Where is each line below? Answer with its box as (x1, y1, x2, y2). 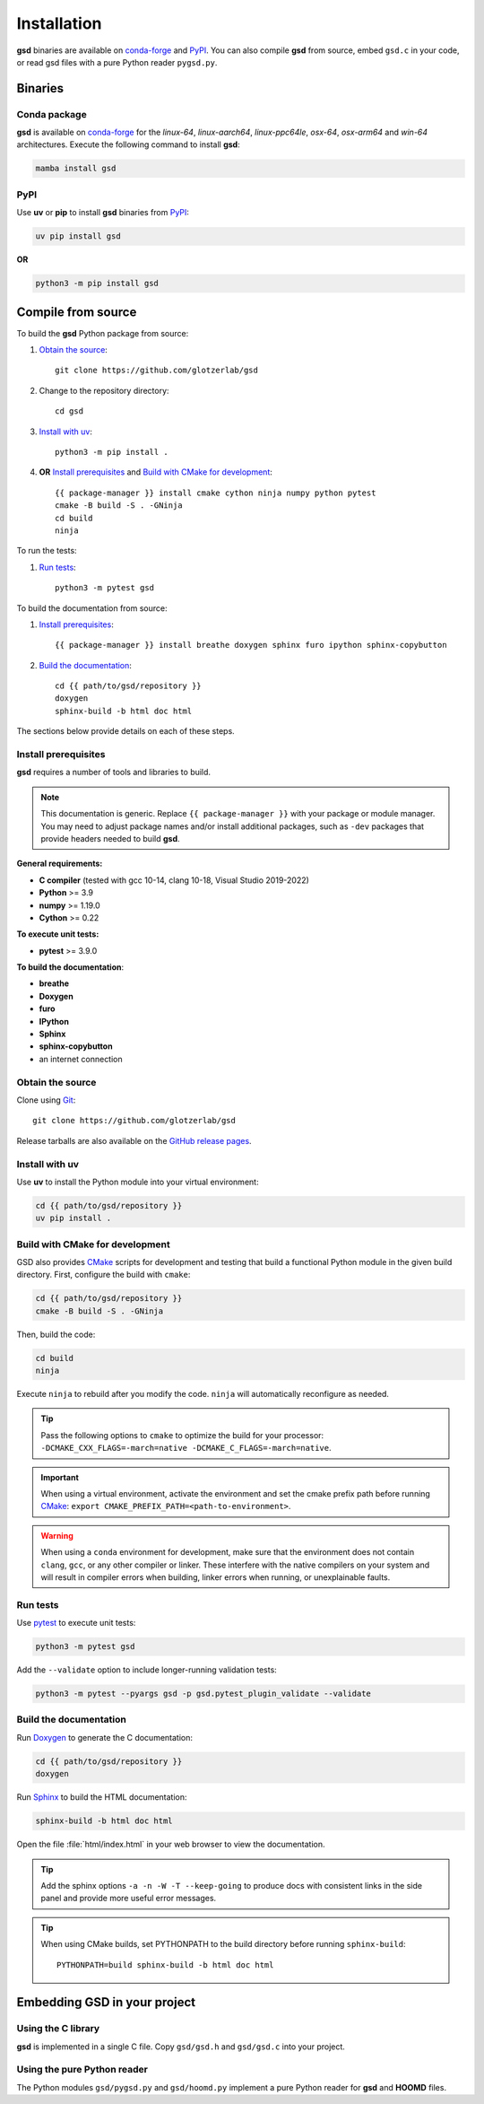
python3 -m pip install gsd (35, 278, 159, 289)
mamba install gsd (35, 163, 117, 174)
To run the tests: (16, 546, 77, 556)
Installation (16, 13, 102, 33)
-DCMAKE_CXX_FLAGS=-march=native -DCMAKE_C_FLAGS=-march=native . (40, 1443, 332, 1454)
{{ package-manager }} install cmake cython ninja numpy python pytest (55, 487, 376, 498)
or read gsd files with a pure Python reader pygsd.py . (16, 57, 218, 67)
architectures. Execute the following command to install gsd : (16, 139, 241, 150)
